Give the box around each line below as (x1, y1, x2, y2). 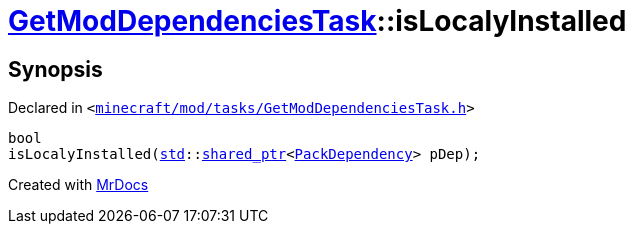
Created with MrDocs (8, 176, 149, 194)
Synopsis (8, 56, 103, 82)
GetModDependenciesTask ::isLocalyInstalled (8, 4, 627, 38)
